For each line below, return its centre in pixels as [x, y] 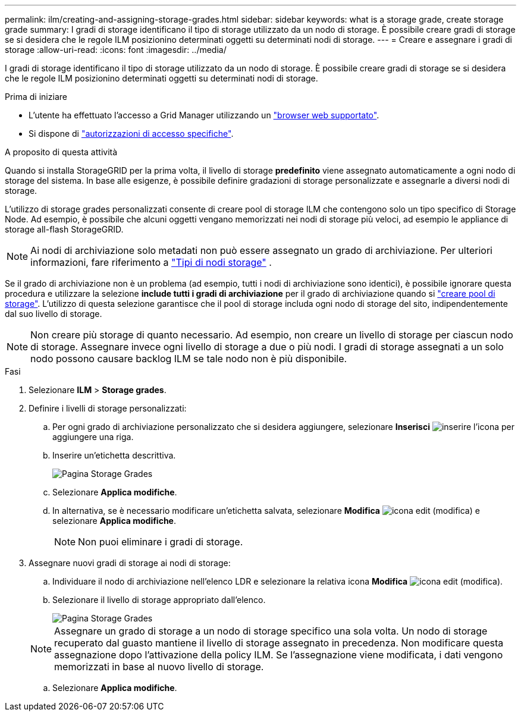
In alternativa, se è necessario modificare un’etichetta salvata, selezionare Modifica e [266, 511]
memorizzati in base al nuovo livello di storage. [159, 667]
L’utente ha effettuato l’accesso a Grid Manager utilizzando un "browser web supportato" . [204, 115]
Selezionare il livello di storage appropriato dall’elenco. [159, 600]
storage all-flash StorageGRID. [64, 229]
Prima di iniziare [36, 97]
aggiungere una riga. [93, 437]
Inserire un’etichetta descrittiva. [114, 455]
